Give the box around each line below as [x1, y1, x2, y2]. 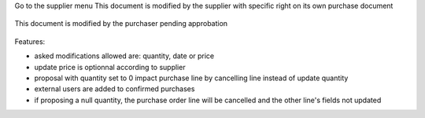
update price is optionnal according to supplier [34, 62, 186, 72]
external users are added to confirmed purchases [34, 84, 195, 94]
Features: [14, 36, 46, 46]
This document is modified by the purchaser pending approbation [14, 19, 228, 28]
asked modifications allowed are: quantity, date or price [34, 51, 215, 61]
